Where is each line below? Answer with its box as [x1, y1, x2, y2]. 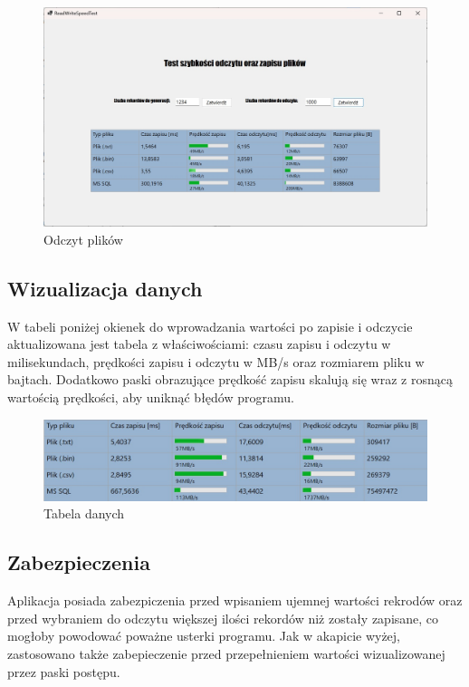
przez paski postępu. [7, 662, 120, 681]
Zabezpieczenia [7, 548, 150, 576]
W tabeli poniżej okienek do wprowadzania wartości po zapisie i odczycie [7, 316, 413, 335]
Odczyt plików [43, 229, 123, 248]
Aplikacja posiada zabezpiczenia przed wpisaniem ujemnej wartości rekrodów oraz [7, 591, 463, 610]
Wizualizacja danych [7, 274, 203, 302]
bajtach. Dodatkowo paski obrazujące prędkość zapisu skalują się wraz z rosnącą [7, 370, 453, 389]
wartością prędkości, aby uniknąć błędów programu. [7, 387, 294, 406]
